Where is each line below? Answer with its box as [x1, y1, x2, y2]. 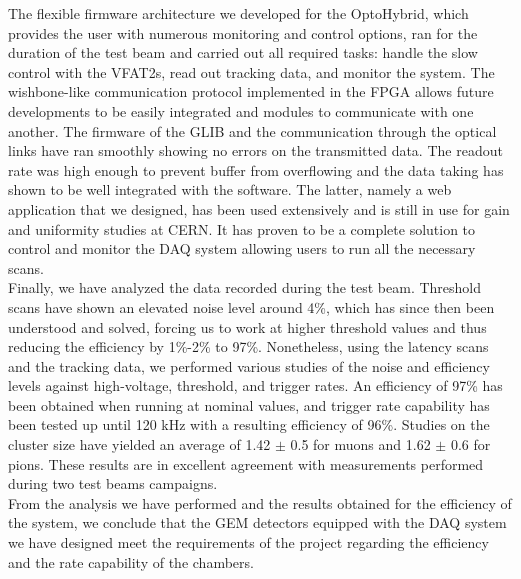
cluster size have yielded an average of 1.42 [8, 434, 271, 455]
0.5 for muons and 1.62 [290, 434, 431, 455]
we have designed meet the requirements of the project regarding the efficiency [8, 532, 489, 553]
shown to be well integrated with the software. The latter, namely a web [8, 179, 452, 200]
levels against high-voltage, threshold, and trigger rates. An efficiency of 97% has [8, 375, 503, 396]
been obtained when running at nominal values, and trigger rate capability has [8, 394, 490, 415]
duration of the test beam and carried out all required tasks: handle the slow [8, 42, 478, 63]
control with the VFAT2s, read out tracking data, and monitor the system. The [8, 61, 495, 82]
